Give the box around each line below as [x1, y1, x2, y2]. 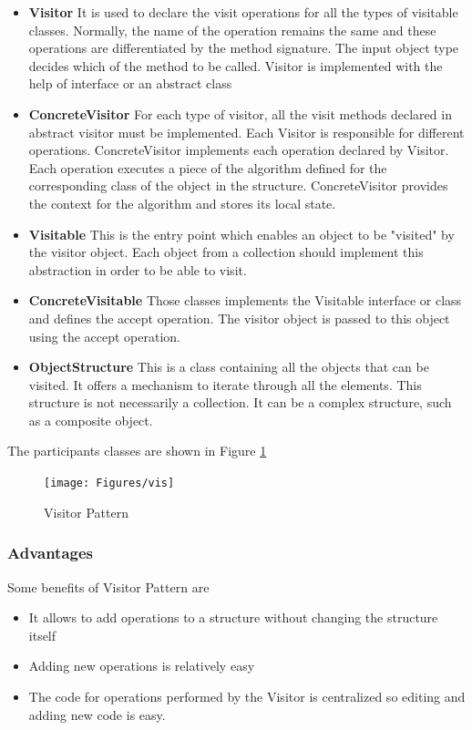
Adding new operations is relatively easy [28, 656, 255, 675]
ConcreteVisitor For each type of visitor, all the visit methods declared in [28, 104, 452, 123]
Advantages [7, 541, 94, 564]
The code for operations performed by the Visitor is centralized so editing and [28, 686, 466, 705]
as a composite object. [28, 410, 153, 429]
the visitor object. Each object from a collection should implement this [28, 242, 424, 262]
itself [28, 625, 56, 644]
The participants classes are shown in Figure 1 [7, 441, 267, 460]
